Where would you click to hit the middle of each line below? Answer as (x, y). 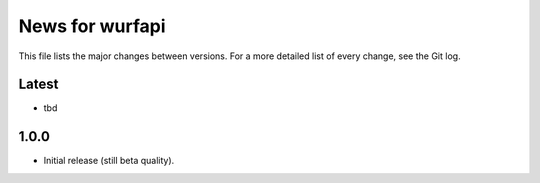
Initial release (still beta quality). (109, 161)
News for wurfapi (92, 26)
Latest (38, 84)
